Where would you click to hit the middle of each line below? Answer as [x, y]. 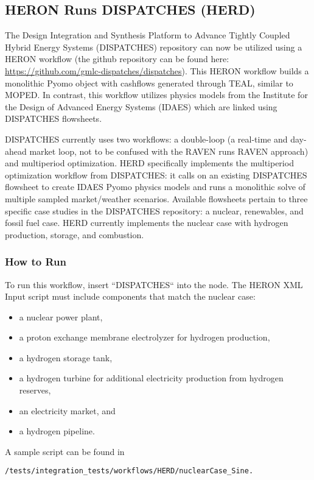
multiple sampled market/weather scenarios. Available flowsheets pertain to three [156, 198]
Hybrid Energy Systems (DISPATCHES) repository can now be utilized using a [154, 47]
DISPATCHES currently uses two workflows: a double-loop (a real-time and [146, 139]
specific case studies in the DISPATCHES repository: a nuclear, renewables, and [154, 210]
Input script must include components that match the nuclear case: [130, 296]
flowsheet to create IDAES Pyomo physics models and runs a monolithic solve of [155, 187]
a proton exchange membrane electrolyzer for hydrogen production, [145, 337]
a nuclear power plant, [61, 316]
